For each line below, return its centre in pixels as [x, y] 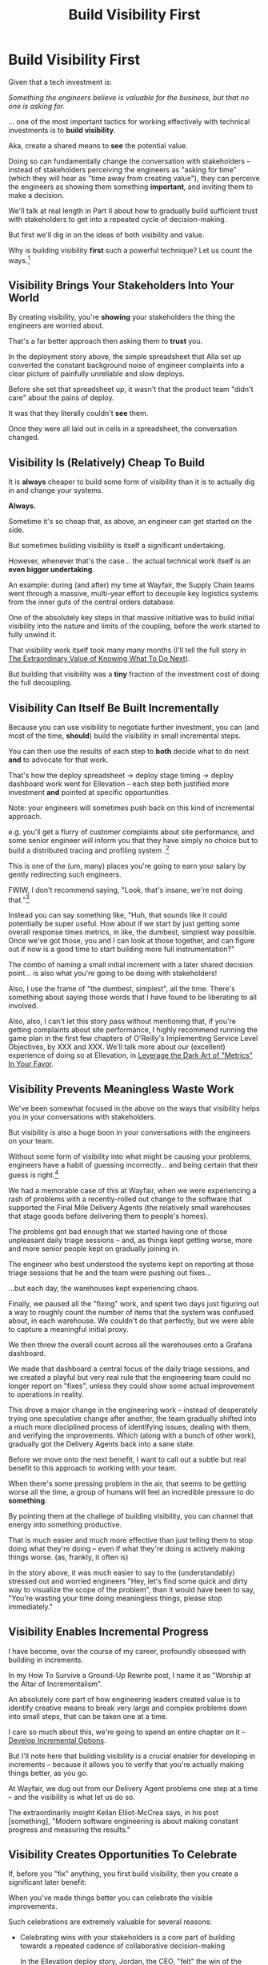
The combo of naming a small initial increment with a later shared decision [131, 965]
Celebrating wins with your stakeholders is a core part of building [128, 1938]
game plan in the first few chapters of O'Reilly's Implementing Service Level [133, 1039]
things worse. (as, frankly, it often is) [68, 1557]
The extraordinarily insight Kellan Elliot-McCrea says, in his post [113, 1812]
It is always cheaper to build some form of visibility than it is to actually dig [132, 482]
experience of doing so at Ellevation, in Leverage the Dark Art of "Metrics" [131, 1055]
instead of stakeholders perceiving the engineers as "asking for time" [123, 169]
